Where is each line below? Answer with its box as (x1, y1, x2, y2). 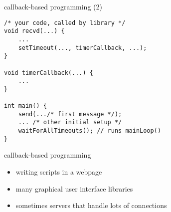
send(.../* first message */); (18, 110, 122, 118)
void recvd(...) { (4, 27, 65, 35)
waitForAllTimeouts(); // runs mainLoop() (18, 127, 161, 135)
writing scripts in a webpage (15, 167, 102, 177)
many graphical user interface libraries (15, 183, 133, 194)
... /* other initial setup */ (18, 119, 122, 126)
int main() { (4, 102, 47, 110)
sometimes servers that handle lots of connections (15, 200, 167, 211)
